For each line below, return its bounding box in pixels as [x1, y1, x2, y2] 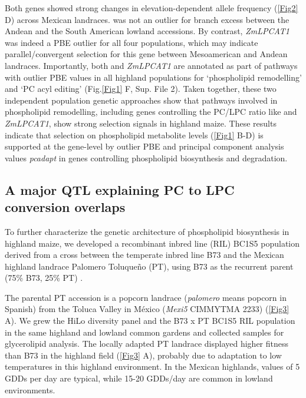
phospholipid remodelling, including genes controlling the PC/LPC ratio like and [5, 105, 297, 118]
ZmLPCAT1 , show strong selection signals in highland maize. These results [5, 117, 277, 129]
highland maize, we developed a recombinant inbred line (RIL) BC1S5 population [5, 237, 300, 249]
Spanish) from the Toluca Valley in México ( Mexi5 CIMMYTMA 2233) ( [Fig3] [5, 303, 289, 315]
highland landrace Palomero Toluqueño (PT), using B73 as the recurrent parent [5, 260, 294, 272]
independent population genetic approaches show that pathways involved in [5, 94, 278, 106]
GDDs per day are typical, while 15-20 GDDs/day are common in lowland [5, 372, 273, 384]
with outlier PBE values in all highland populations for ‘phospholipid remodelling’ [5, 71, 302, 83]
